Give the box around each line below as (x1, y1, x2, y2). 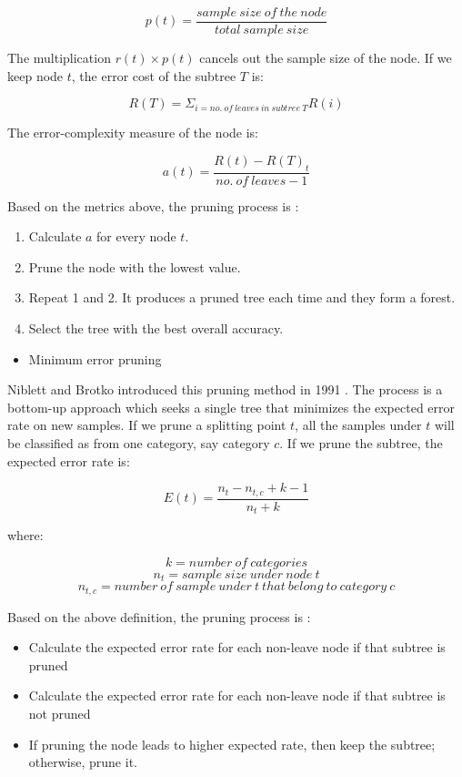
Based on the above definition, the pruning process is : (7, 607, 311, 626)
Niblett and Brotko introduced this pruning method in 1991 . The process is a (7, 380, 443, 399)
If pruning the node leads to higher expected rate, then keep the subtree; (28, 734, 436, 753)
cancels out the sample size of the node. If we (199, 48, 452, 67)
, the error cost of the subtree (71, 66, 236, 85)
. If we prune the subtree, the (279, 434, 443, 453)
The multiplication (7, 48, 111, 67)
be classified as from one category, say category (7, 434, 270, 453)
